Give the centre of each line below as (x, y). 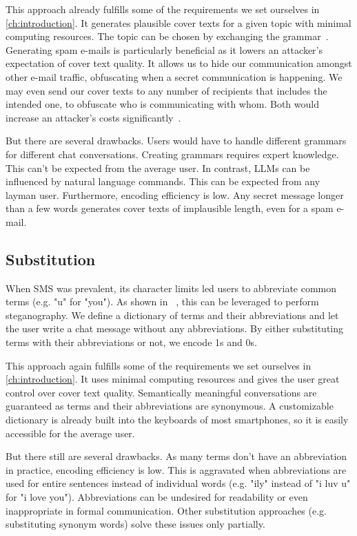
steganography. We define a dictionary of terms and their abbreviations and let (172, 315)
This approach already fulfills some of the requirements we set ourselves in (163, 9)
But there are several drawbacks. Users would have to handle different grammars (176, 141)
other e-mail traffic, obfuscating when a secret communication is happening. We (174, 76)
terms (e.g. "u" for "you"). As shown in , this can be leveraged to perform (162, 301)
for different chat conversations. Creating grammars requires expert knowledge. (172, 154)
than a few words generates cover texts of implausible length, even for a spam (170, 208)
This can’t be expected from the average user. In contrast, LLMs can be (158, 167)
